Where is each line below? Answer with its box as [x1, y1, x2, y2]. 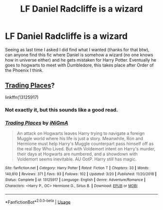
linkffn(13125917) [5, 94, 39, 100]
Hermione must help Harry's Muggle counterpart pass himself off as [16, 141, 154, 146]
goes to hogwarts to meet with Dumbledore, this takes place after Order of [5, 62, 154, 68]
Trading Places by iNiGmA [5, 119, 68, 126]
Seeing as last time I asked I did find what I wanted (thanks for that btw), [5, 47, 149, 52]
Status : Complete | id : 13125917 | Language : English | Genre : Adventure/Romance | [5, 178, 146, 182]
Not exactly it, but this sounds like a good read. [5, 106, 118, 113]
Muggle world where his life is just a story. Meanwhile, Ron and [16, 135, 143, 141]
